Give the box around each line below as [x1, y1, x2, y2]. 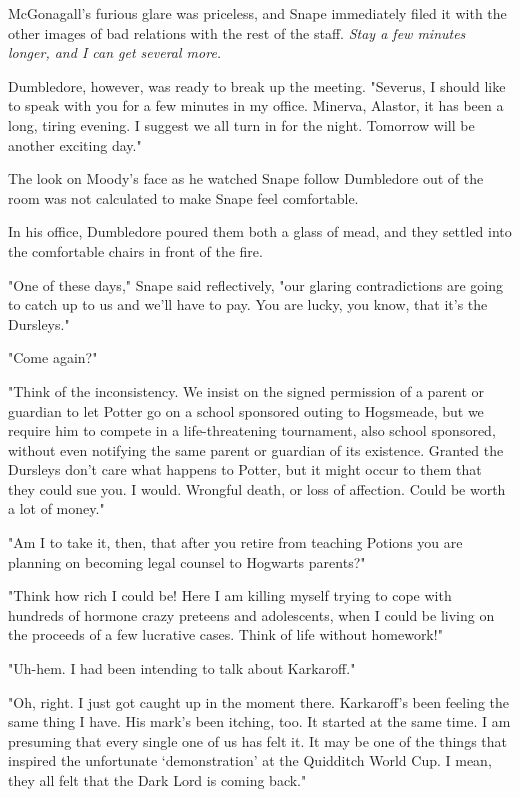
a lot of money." [8, 498, 105, 519]
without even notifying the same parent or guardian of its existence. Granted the [8, 439, 504, 460]
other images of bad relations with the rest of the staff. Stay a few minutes [8, 22, 466, 43]
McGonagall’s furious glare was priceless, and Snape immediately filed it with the [8, 3, 507, 23]
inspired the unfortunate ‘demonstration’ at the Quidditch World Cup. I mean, [8, 750, 492, 771]
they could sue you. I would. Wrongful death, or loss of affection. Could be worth [8, 478, 506, 499]
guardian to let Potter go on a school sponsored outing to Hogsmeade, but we [8, 400, 484, 421]
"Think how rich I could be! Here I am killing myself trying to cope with [8, 585, 452, 606]
